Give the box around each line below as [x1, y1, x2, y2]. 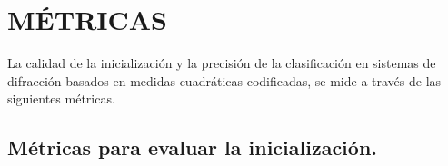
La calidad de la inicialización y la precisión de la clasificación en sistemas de [7, 54, 436, 73]
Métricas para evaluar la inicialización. [7, 133, 377, 161]
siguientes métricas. [7, 89, 115, 108]
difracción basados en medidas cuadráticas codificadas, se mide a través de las [7, 71, 442, 90]
